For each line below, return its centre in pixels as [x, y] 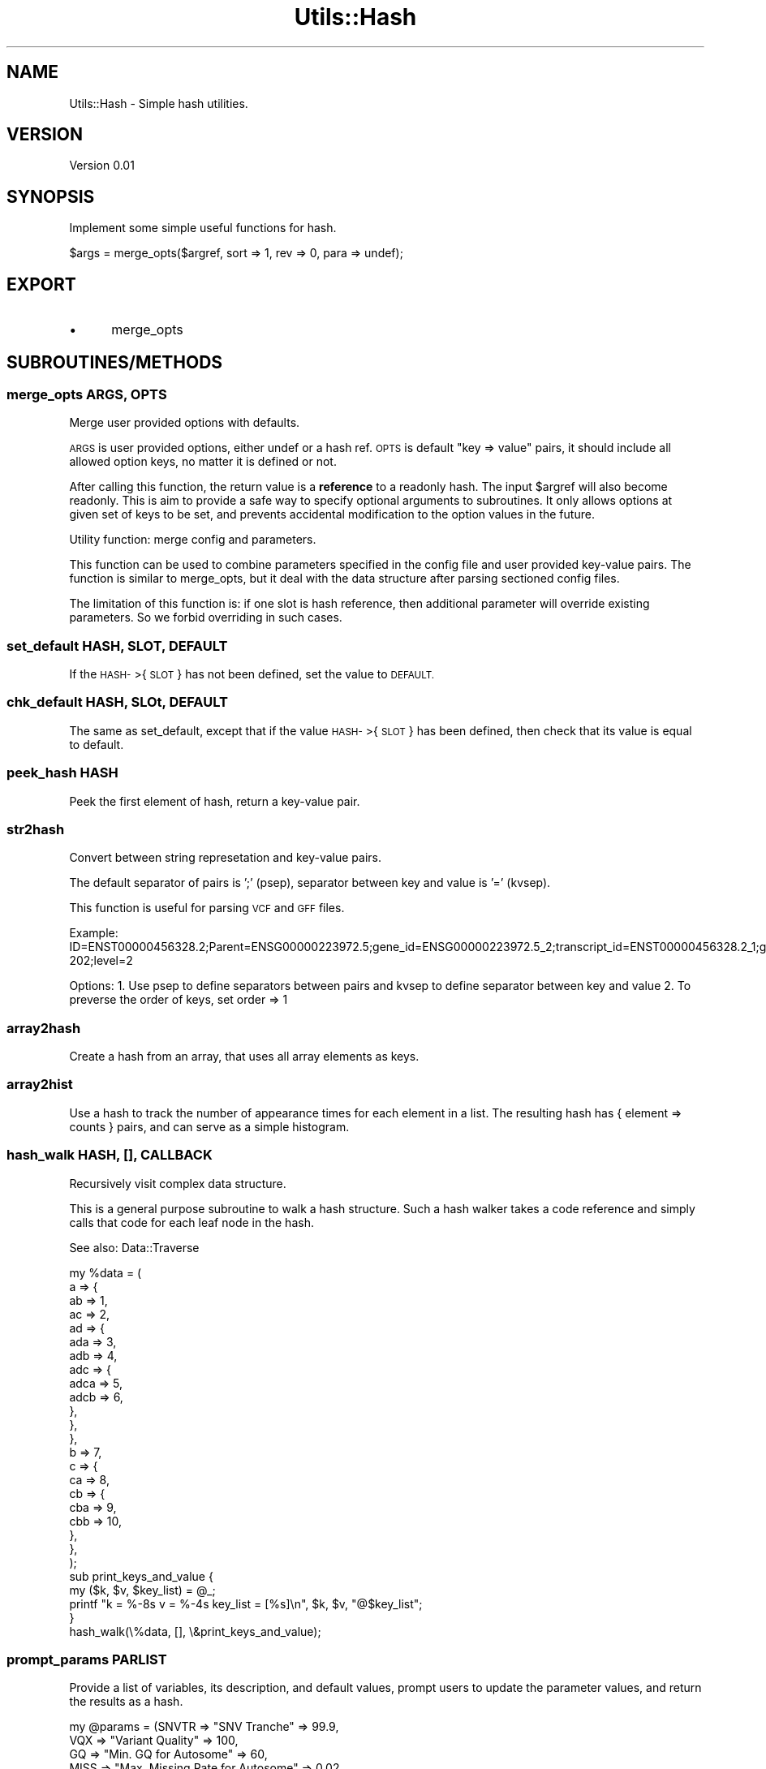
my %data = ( [105, 1272]
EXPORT [41, 284]
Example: [94, 933]
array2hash [44, 1028]
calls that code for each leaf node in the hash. [191, 1222]
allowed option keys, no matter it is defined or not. [203, 462]
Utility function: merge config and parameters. [193, 540]
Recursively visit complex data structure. [178, 1183]
